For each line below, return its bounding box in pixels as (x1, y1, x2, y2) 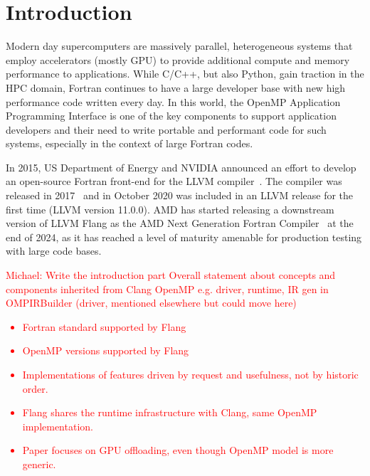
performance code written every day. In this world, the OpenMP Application (6, 94, 341, 109)
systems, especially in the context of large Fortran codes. (6, 136, 253, 151)
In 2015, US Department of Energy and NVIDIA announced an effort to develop (6, 159, 356, 174)
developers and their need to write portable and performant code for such (6, 122, 327, 137)
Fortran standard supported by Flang (22, 319, 186, 334)
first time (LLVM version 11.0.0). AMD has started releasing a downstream (6, 201, 334, 216)
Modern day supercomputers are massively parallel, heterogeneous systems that (6, 38, 353, 53)
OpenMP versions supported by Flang (22, 343, 189, 358)
